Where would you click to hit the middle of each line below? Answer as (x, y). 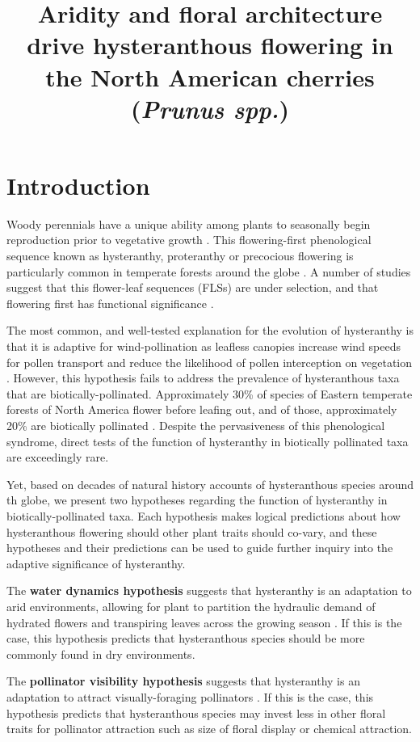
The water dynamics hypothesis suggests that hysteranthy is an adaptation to (209, 590)
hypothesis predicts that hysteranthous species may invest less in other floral (196, 712)
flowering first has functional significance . (110, 303)
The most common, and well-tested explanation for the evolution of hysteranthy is (210, 330)
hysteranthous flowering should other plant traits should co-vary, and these (192, 531)
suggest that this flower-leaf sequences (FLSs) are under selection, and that (193, 287)
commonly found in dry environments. (101, 653)
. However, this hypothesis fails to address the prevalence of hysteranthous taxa (203, 378)
